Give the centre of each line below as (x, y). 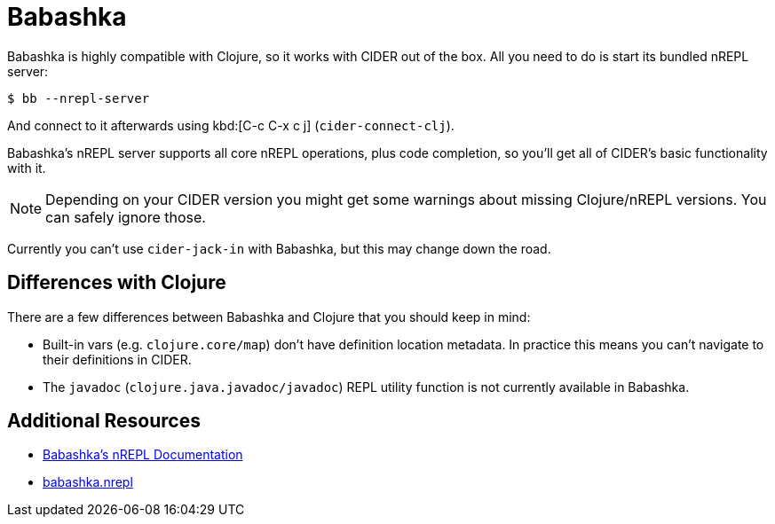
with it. (27, 168)
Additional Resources (104, 421)
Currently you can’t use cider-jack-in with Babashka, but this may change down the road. (279, 248)
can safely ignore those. (126, 217)
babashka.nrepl (88, 482)
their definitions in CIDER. (117, 359)
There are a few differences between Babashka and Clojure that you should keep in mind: (269, 317)
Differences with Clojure (117, 283)
